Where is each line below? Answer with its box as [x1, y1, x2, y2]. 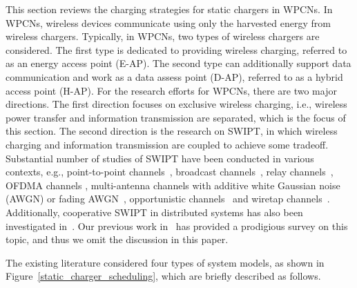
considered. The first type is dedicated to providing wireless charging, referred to [6, 42, 347, 57]
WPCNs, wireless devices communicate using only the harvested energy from [6, 15, 331, 30]
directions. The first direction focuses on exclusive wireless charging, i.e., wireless [6, 97, 347, 111]
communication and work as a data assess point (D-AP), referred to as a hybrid [6, 69, 343, 84]
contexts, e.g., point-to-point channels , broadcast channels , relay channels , [6, 164, 334, 179]
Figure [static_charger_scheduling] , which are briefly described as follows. [6, 269, 321, 283]
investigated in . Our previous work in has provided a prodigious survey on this [6, 218, 348, 233]
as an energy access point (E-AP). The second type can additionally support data [6, 56, 351, 70]
